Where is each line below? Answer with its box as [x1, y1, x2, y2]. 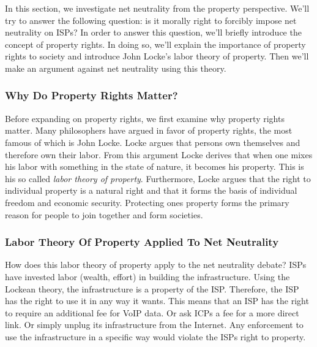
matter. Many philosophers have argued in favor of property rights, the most [5, 124, 293, 137]
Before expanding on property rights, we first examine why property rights [5, 112, 285, 124]
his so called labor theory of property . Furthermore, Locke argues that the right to [5, 172, 311, 185]
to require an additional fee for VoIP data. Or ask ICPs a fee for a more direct [5, 306, 299, 319]
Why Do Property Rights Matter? [5, 88, 178, 103]
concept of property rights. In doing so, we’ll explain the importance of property [5, 37, 306, 50]
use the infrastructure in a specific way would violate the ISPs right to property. [5, 330, 306, 343]
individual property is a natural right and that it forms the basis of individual [5, 184, 297, 197]
